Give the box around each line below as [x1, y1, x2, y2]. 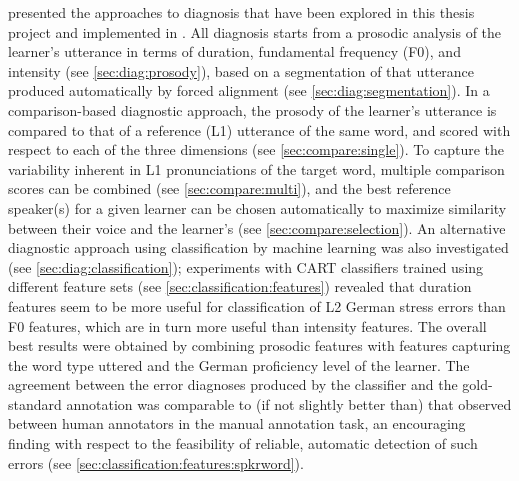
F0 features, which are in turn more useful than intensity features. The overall [8, 315, 487, 336]
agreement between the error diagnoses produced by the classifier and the [8, 374, 458, 395]
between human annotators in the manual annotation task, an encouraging [8, 413, 466, 434]
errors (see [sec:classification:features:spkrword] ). [8, 452, 304, 473]
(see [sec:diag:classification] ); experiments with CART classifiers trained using [8, 256, 484, 277]
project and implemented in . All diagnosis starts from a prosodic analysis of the [8, 21, 502, 42]
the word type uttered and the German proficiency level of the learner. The [8, 354, 470, 375]
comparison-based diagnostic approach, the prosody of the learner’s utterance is [8, 99, 497, 120]
